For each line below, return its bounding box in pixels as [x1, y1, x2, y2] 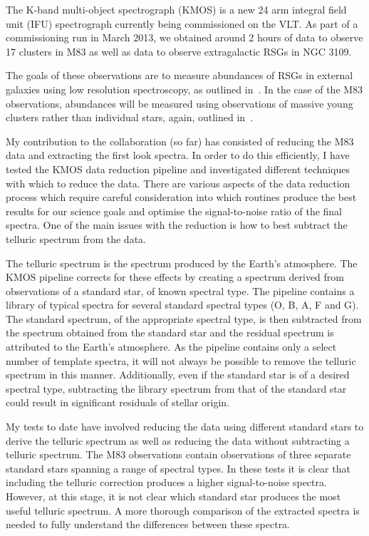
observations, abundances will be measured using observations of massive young [6, 96, 353, 110]
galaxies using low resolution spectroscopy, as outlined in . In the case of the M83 [6, 81, 363, 96]
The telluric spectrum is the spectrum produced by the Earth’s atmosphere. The [6, 255, 358, 270]
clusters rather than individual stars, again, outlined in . [6, 110, 254, 125]
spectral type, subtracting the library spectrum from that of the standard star [6, 381, 347, 396]
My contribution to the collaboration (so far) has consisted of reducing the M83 [6, 133, 354, 148]
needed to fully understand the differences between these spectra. [6, 517, 291, 532]
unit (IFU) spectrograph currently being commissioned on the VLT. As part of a [6, 16, 358, 31]
